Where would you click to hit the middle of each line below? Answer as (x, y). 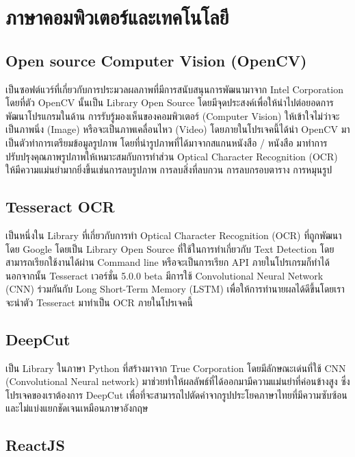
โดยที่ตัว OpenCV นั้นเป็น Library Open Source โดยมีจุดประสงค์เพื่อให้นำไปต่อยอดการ (170, 102)
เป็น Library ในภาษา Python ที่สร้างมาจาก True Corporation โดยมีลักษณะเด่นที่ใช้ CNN (176, 368)
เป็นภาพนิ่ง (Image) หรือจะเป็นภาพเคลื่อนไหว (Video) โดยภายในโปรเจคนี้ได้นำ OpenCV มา (178, 129)
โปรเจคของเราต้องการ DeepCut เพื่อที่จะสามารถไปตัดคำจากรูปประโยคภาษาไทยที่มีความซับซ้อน (176, 394)
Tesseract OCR (60, 207)
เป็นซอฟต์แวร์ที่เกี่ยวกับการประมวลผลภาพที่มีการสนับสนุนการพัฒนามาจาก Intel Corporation (174, 89)
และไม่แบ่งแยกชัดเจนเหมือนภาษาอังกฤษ (77, 408)
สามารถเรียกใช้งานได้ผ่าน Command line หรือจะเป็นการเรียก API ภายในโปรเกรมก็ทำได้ (168, 262)
